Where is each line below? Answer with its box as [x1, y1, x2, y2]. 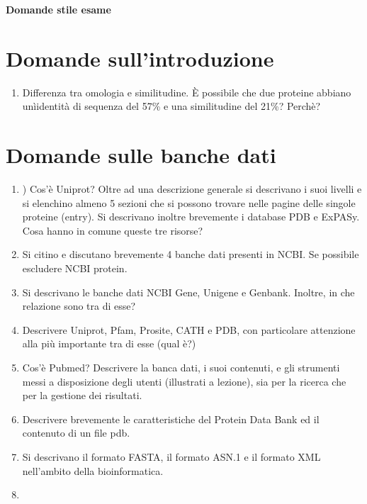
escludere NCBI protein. [22, 261, 128, 275]
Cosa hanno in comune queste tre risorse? [22, 223, 203, 237]
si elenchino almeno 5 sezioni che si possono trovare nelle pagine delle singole [22, 195, 356, 210]
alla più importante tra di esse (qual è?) [22, 336, 196, 351]
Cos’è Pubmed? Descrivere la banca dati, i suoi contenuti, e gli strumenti [22, 359, 340, 374]
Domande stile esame [6, 2, 111, 16]
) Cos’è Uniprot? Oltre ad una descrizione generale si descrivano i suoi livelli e [22, 181, 362, 196]
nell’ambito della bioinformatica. [22, 463, 164, 478]
